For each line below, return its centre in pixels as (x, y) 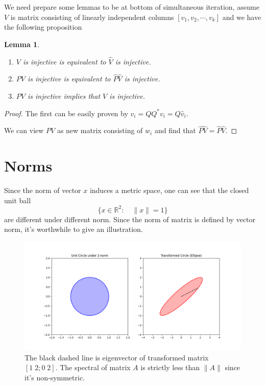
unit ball (18, 200)
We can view (24, 130)
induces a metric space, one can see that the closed (169, 190)
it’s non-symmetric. (55, 377)
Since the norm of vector (43, 190)
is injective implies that (64, 96)
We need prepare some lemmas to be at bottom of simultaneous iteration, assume (132, 7)
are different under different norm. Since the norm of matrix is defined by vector (130, 219)
